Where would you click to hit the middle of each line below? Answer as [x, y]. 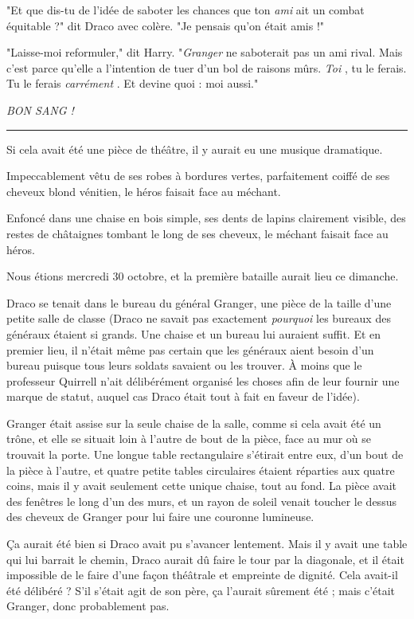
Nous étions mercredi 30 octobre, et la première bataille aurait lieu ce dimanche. [203, 276]
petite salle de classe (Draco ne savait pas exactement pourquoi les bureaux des [199, 318]
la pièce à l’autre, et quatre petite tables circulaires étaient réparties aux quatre [201, 470]
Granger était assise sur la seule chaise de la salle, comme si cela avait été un [194, 423]
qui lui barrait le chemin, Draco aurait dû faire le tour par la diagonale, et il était [205, 559]
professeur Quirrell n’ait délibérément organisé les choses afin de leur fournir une [203, 380]
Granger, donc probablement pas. [88, 606]
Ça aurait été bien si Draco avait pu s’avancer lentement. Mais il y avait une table [207, 544]
